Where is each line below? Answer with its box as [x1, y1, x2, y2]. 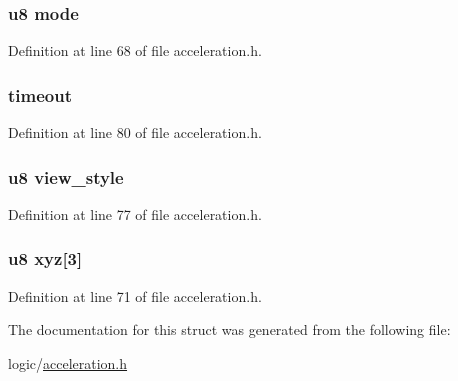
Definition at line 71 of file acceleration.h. [8, 285, 262, 306]
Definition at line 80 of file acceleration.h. [8, 122, 262, 143]
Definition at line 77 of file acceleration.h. [8, 203, 262, 224]
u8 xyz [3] [8, 246, 83, 271]
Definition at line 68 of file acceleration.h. [8, 40, 262, 61]
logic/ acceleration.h [8, 352, 128, 373]
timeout [8, 82, 72, 107]
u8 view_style [8, 164, 124, 189]
